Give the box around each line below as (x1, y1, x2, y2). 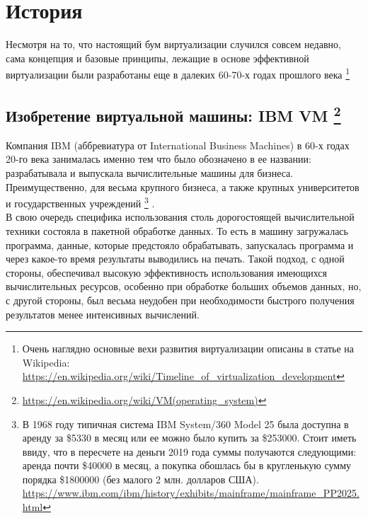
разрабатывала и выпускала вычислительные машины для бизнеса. (6, 165, 294, 180)
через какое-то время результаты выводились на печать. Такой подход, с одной (6, 251, 345, 266)
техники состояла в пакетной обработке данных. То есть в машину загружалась (6, 223, 348, 238)
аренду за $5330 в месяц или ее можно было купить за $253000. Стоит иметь (22, 430, 357, 445)
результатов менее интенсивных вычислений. (6, 306, 200, 321)
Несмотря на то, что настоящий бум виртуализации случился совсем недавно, (6, 37, 341, 52)
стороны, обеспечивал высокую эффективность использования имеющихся (6, 265, 327, 280)
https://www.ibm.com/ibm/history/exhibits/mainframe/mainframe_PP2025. (22, 485, 360, 500)
